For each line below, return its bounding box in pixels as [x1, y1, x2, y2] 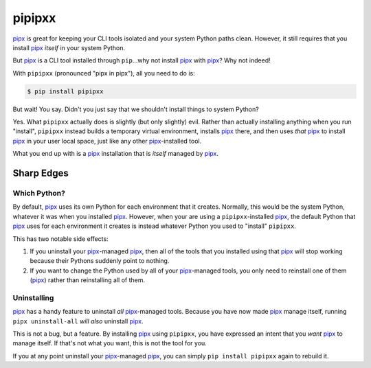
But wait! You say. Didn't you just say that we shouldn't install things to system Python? [12, 105, 259, 113]
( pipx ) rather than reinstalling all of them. [30, 276, 146, 284]
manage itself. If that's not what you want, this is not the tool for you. [12, 339, 207, 347]
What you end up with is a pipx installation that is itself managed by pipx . [12, 150, 219, 158]
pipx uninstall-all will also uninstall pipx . [12, 317, 144, 325]
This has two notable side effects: [12, 234, 109, 243]
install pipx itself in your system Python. [12, 43, 126, 51]
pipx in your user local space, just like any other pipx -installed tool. [12, 137, 202, 145]
